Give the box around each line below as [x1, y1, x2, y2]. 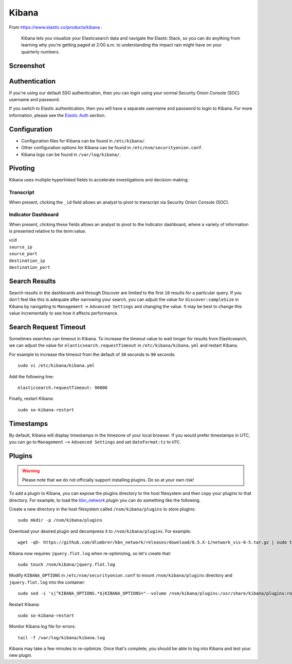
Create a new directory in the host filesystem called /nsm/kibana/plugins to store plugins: [9, 506, 196, 512]
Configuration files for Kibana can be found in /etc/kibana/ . [21, 138, 146, 143]
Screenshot [9, 61, 45, 70]
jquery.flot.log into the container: [9, 579, 86, 585]
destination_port [9, 265, 51, 270]
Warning [22, 468, 40, 474]
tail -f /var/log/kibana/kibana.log [18, 635, 105, 640]
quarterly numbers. [21, 49, 60, 54]
